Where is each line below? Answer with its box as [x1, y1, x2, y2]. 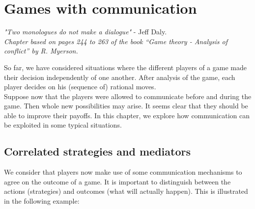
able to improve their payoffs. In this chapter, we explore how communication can [4, 110, 250, 120]
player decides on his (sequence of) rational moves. [4, 81, 156, 92]
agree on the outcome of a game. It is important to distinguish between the [4, 176, 231, 186]
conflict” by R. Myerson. [4, 46, 78, 56]
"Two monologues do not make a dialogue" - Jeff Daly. [4, 26, 167, 37]
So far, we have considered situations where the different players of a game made [4, 62, 247, 72]
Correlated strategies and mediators [4, 144, 191, 159]
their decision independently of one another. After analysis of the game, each [4, 72, 235, 82]
